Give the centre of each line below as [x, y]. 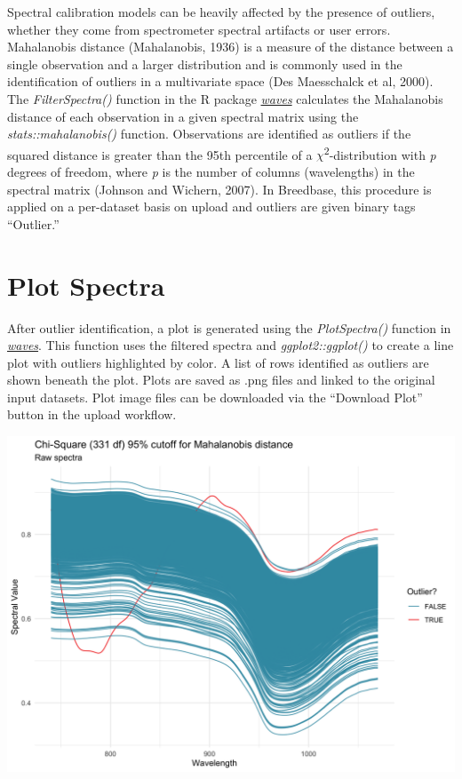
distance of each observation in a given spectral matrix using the [183, 116]
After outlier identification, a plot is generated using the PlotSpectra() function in [229, 327]
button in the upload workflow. [92, 414]
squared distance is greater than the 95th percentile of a [160, 154]
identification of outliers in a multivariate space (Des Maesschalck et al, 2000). [220, 81]
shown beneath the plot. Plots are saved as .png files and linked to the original [221, 380]
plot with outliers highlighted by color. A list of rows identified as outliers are [218, 362]
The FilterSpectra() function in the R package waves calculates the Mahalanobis [225, 98]
